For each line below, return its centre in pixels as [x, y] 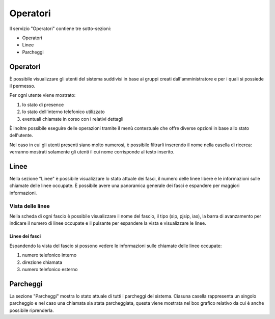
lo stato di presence [43, 104]
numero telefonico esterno [50, 269]
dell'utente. [21, 136]
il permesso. [22, 86]
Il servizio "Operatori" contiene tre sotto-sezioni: [60, 29]
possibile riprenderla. [32, 310]
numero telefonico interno [49, 255]
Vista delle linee [30, 206]
